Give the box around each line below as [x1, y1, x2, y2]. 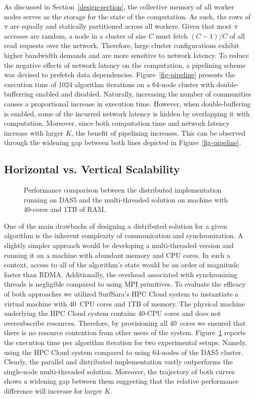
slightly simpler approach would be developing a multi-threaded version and [4, 240, 234, 250]
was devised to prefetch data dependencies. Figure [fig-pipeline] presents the [4, 69, 235, 80]
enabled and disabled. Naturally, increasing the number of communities [36, 89, 252, 99]
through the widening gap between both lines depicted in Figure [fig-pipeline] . [4, 137, 241, 148]
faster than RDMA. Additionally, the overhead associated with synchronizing [4, 269, 238, 279]
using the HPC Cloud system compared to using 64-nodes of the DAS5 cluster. [4, 347, 243, 357]
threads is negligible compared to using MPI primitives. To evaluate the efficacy [4, 279, 246, 289]
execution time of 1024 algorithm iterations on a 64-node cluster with [4, 79, 214, 89]
